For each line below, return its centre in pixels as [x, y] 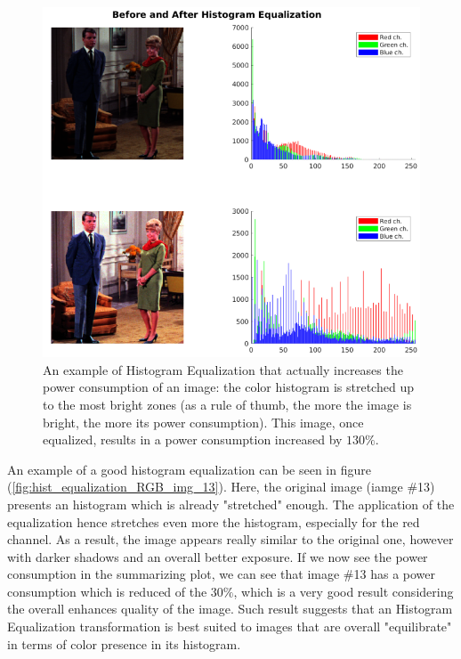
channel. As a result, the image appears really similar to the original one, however [230, 539]
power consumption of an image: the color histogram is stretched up [228, 387]
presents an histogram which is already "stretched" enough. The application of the [231, 504]
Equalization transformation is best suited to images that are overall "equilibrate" [230, 626]
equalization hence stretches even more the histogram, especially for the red [214, 521]
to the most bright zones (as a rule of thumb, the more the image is [227, 404]
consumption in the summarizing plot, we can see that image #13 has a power [221, 574]
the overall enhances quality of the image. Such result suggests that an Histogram [230, 609]
